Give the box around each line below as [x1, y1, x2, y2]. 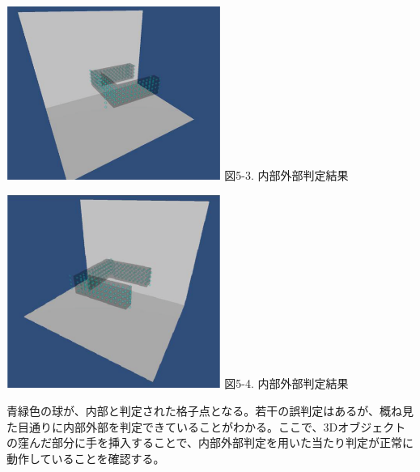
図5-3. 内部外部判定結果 [224, 167, 349, 184]
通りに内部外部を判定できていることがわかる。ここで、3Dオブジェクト [28, 418, 406, 435]
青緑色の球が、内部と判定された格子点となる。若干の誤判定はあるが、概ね [6, 402, 403, 419]
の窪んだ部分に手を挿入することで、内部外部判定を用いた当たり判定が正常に [6, 434, 414, 451]
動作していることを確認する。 [6, 449, 165, 466]
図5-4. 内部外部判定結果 [224, 375, 349, 392]
